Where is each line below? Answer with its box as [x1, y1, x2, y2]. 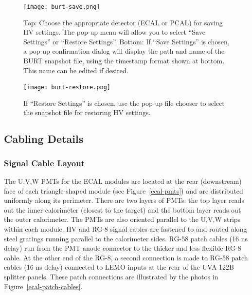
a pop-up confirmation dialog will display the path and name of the [23, 46, 225, 56]
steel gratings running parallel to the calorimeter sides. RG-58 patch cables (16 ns [4, 233, 248, 243]
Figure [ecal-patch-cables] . [4, 281, 83, 291]
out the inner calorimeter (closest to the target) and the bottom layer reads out [4, 204, 241, 215]
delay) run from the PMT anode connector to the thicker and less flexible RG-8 [4, 243, 241, 253]
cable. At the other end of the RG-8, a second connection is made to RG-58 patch [4, 252, 248, 262]
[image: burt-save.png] [23, 3, 100, 10]
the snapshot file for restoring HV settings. [23, 107, 151, 118]
